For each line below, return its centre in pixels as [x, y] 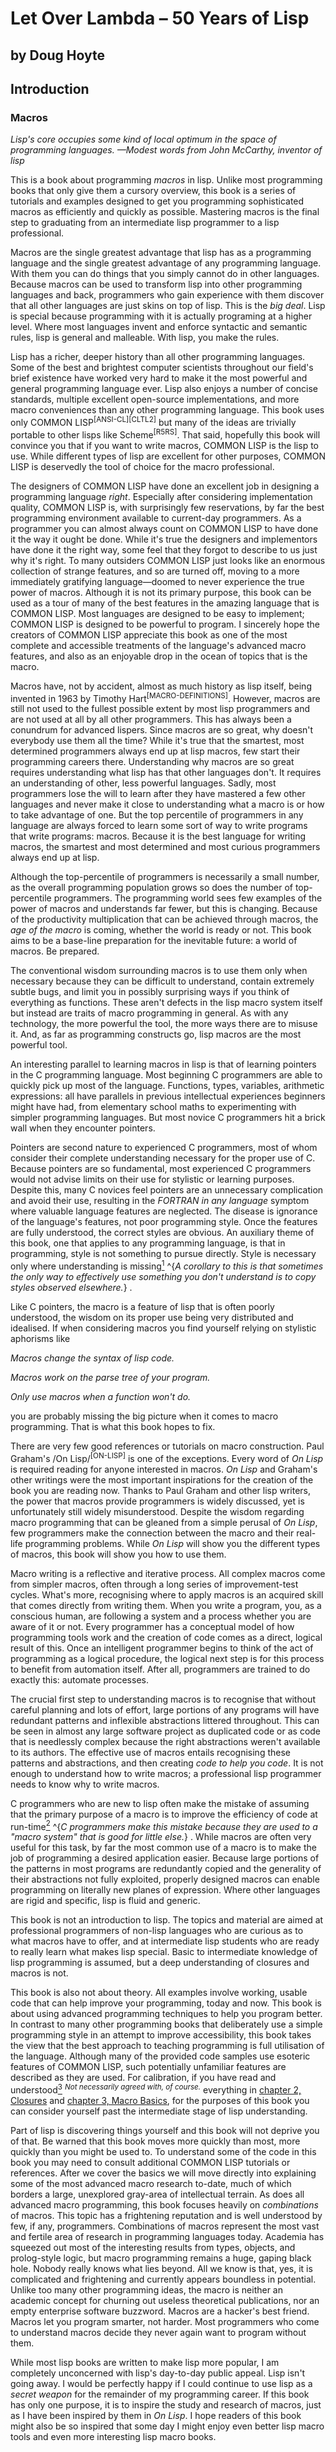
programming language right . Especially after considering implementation [161, 496]
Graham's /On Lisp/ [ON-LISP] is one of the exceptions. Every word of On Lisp [167, 1457]
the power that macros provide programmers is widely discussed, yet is [157, 1501]
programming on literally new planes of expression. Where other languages [165, 1890]
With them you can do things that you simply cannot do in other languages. [165, 274]
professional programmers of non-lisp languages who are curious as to [157, 1931]
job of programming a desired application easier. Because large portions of [165, 1858]
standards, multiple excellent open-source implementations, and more [155, 399]
